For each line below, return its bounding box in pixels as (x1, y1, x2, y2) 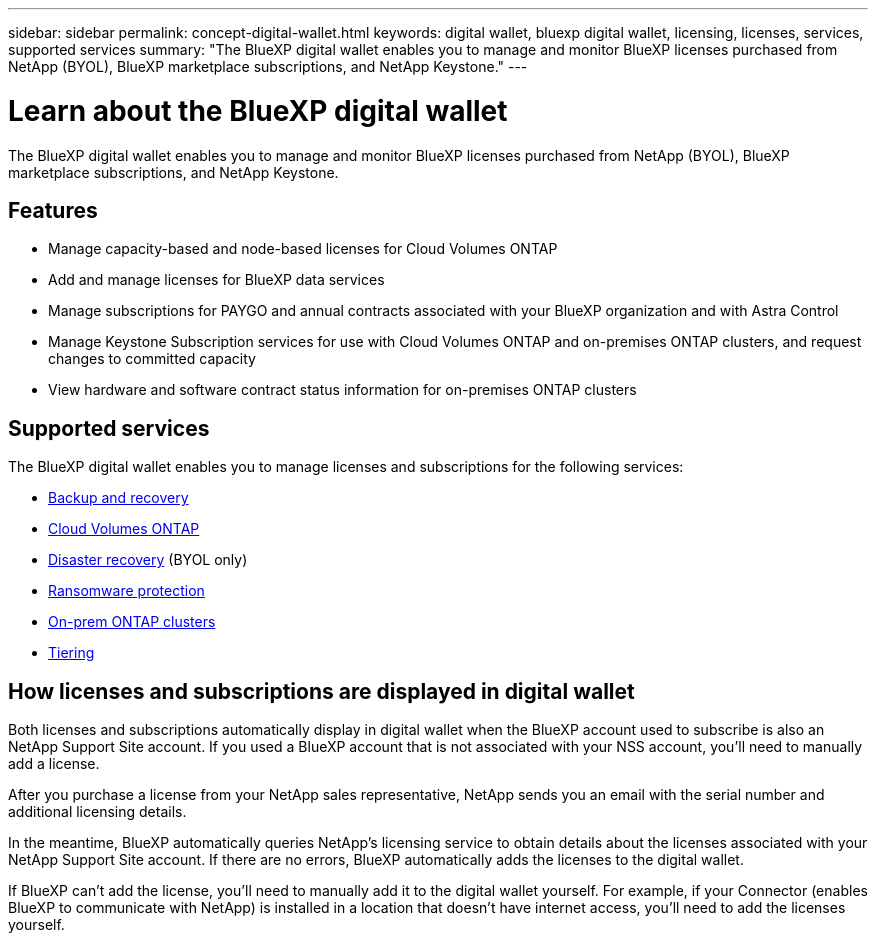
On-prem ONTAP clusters (48, 613, 216, 631)
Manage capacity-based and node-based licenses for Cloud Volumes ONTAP (48, 240, 558, 258)
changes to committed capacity (48, 350, 256, 368)
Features (8, 197, 98, 223)
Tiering (48, 644, 95, 662)
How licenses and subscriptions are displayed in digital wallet (8, 678, 635, 704)
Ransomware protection (48, 582, 205, 600)
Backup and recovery (48, 489, 189, 507)
